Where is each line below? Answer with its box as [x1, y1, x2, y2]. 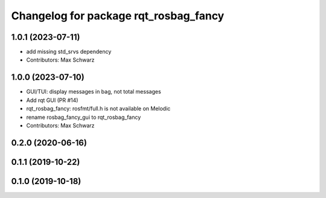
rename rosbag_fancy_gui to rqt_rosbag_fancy [26, 113, 141, 121]
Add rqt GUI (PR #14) [26, 97, 78, 104]
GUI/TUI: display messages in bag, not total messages [26, 88, 161, 95]
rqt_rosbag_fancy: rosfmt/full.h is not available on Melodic [26, 105, 171, 112]
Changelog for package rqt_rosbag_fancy [11, 9, 225, 22]
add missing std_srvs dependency [26, 48, 112, 56]
